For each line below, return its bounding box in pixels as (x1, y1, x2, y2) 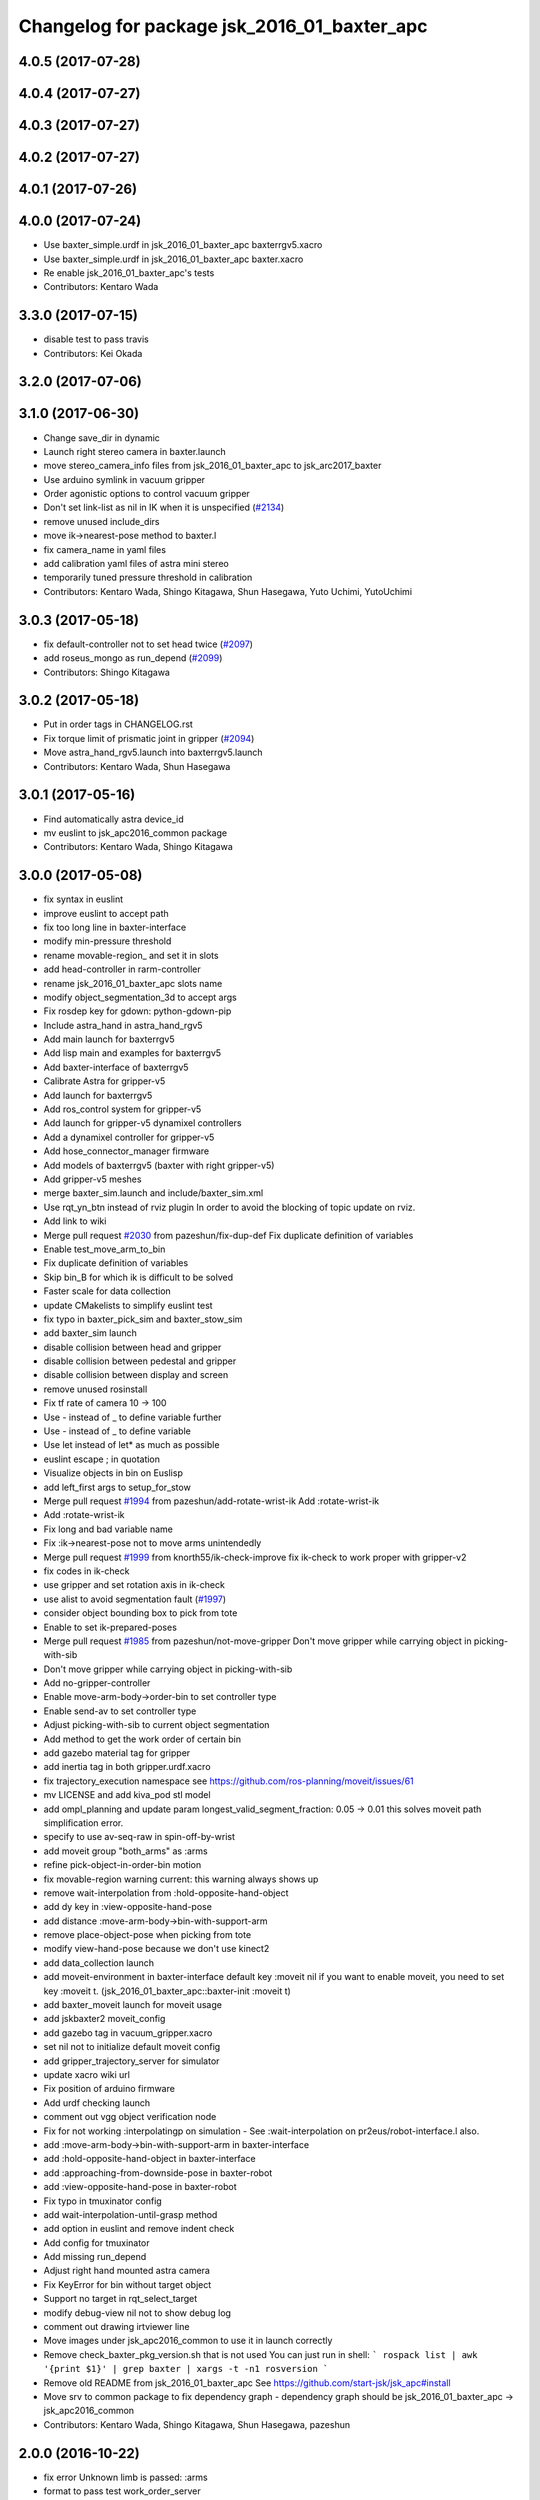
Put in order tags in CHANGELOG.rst (43, 718, 194, 730)
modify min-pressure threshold (43, 935, 172, 947)
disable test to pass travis (43, 333, 150, 345)
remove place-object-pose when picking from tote (43, 1929, 252, 1941)
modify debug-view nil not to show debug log (43, 2306, 232, 2319)
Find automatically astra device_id (43, 813, 184, 825)
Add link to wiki (43, 1215, 107, 1227)
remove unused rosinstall (43, 1383, 148, 1395)
